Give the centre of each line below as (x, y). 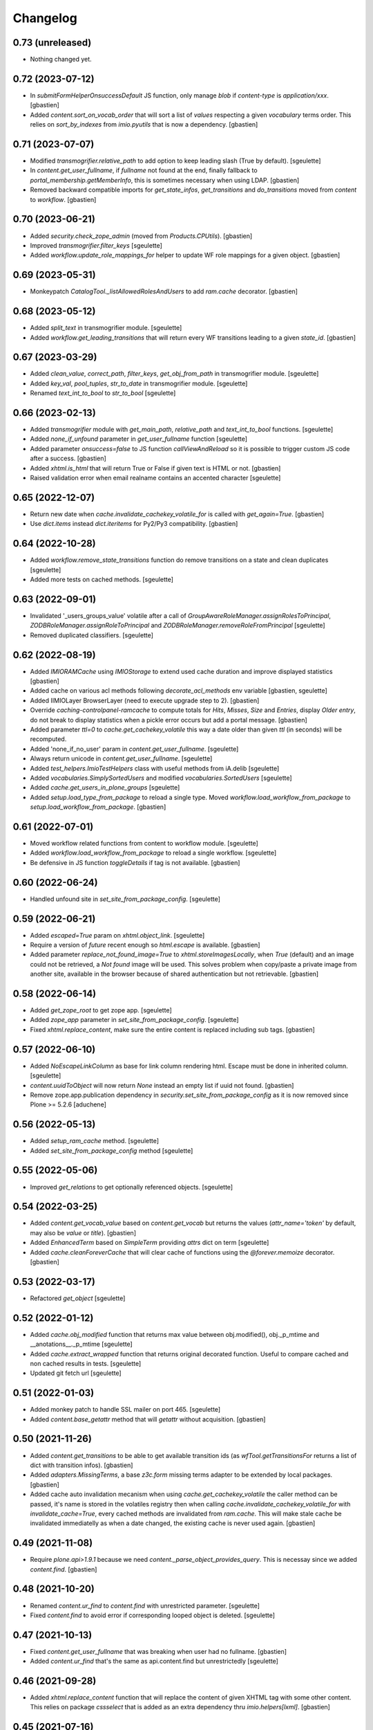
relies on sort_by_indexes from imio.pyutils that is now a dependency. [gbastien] (144, 125)
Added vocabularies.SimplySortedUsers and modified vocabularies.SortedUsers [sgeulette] (161, 778)
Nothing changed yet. (61, 60)
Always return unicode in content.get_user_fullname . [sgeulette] (121, 758)
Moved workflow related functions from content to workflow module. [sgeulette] (144, 843)
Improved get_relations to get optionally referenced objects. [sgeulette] (132, 1187)
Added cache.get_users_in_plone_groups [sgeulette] (105, 787)
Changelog (45, 18)
